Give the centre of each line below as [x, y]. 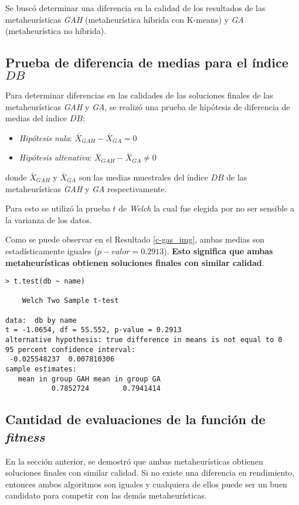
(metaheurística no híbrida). [56, 31]
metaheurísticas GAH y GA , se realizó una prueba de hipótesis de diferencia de [148, 106]
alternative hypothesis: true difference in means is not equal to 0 [144, 340]
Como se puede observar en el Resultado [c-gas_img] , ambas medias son [135, 239]
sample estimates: [41, 369]
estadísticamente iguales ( [51, 250]
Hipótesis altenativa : [55, 157]
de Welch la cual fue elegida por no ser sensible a [207, 208]
